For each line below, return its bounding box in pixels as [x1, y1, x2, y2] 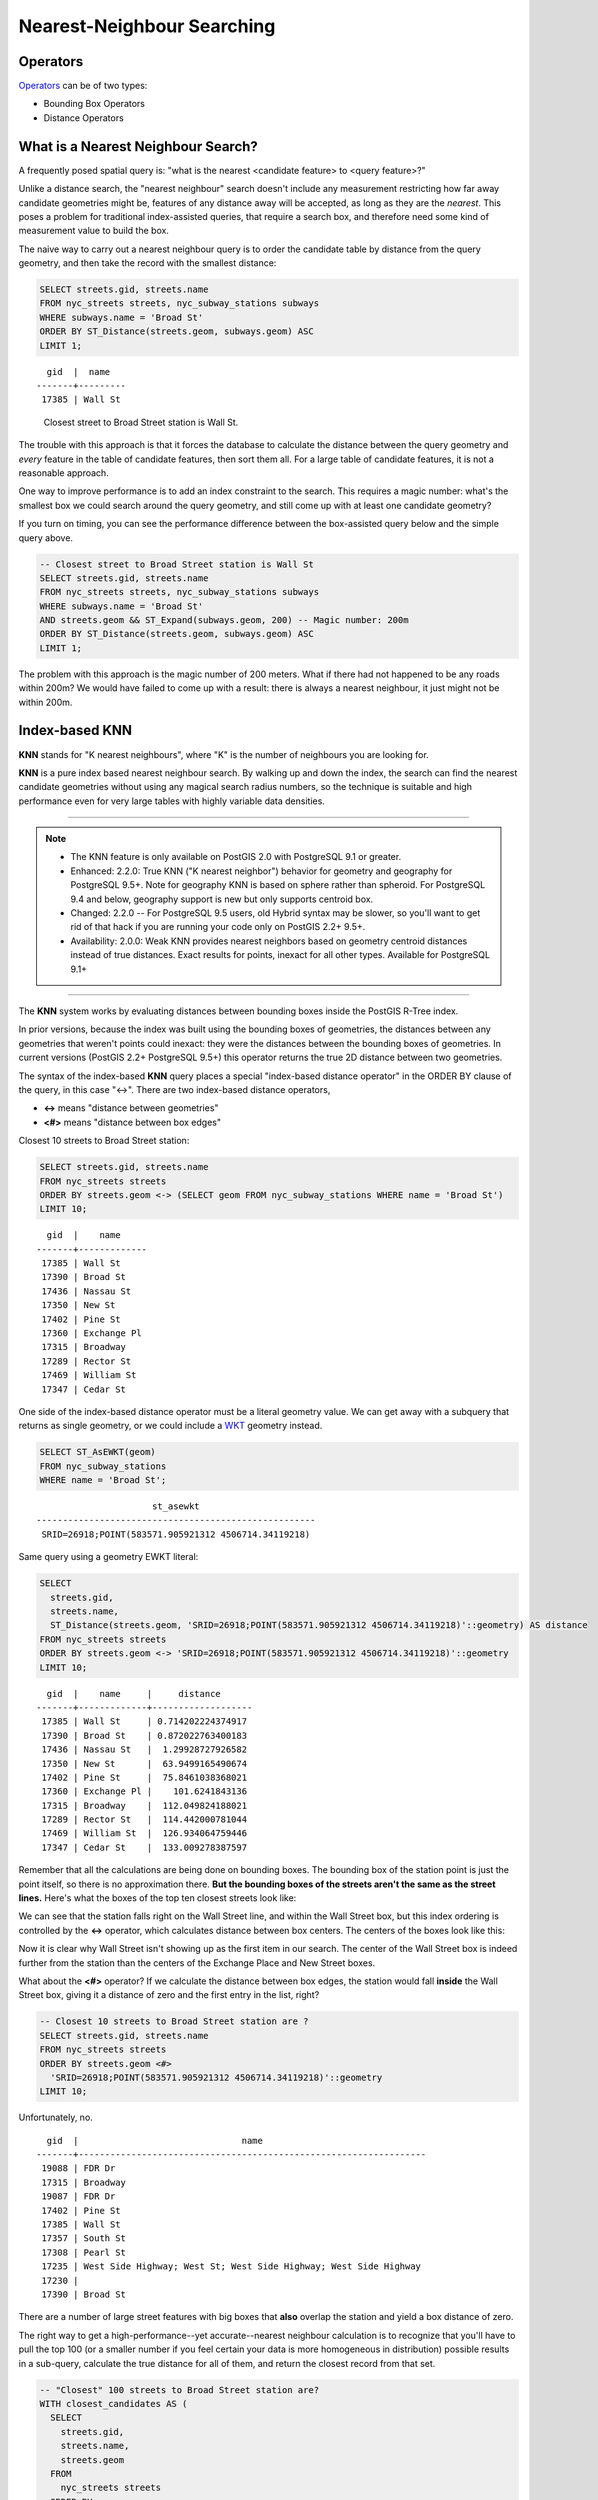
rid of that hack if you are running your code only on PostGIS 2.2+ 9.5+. [70, 921, 366, 933]
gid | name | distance [46, 1688, 222, 1699]
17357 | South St [41, 2233, 127, 2244]
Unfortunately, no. [18, 2111, 94, 2124]
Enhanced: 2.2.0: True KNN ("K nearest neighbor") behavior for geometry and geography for [70, 865, 453, 877]
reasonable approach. [18, 466, 109, 479]
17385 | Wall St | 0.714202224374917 [41, 1716, 248, 1727]
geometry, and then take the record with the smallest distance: [18, 257, 277, 269]
